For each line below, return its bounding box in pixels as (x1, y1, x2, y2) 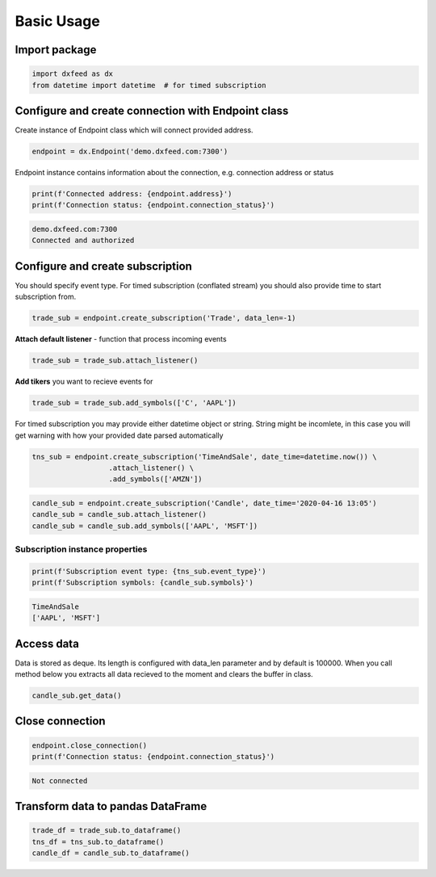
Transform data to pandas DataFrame (15, 799, 208, 813)
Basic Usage (15, 12, 100, 30)
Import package (15, 43, 97, 57)
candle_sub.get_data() (31, 691, 122, 700)
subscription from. (15, 292, 77, 302)
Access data (15, 636, 80, 650)
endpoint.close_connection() (31, 741, 148, 750)
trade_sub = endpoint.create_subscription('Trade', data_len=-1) (31, 313, 296, 323)
